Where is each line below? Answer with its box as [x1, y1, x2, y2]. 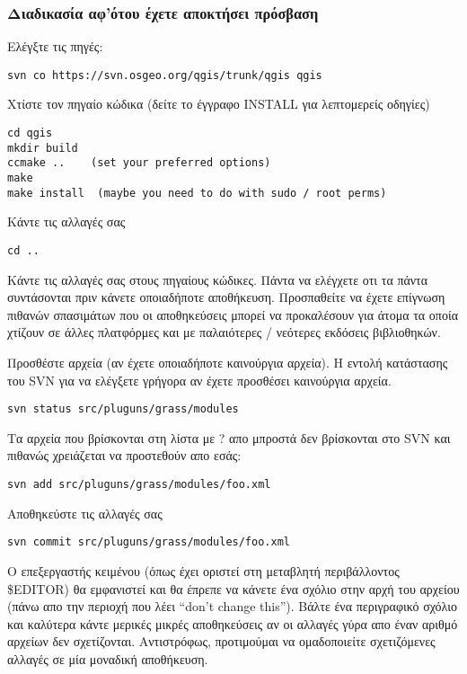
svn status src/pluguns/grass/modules [7, 403, 239, 416]
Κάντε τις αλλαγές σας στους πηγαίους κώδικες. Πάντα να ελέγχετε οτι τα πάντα [7, 270, 428, 288]
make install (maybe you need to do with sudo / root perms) [7, 186, 387, 200]
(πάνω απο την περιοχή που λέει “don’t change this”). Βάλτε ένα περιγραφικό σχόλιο [7, 597, 457, 616]
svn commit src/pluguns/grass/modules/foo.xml [7, 536, 290, 549]
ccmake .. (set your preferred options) [7, 156, 271, 170]
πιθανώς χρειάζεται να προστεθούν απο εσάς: [7, 446, 242, 465]
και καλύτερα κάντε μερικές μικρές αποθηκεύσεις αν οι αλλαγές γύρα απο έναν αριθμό [7, 614, 458, 633]
